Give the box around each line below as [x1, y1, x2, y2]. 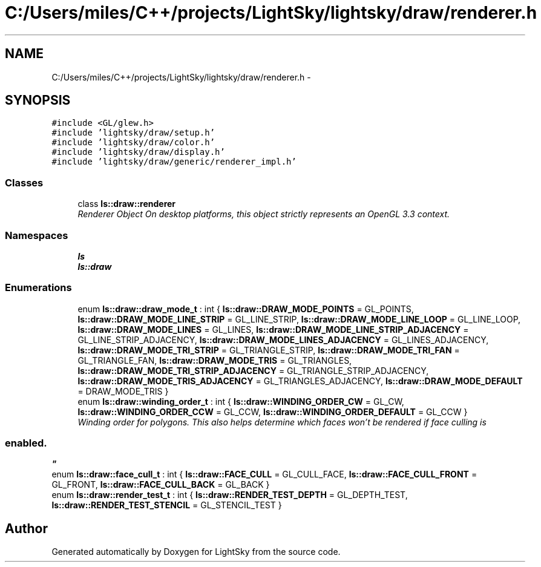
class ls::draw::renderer [77, 198, 176, 209]
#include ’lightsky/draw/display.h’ [51, 147, 225, 157]
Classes [5, 176, 44, 189]
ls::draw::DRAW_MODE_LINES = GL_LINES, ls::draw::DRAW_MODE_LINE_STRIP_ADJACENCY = [77, 324, 469, 335]
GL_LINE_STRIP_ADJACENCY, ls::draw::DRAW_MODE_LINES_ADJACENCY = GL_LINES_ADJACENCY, [77, 334, 489, 345]
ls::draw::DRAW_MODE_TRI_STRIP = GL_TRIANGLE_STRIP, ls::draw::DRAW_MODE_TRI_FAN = [77, 344, 460, 355]
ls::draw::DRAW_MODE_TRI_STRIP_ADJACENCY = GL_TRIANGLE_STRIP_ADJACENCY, [77, 365, 429, 376]
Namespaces [5, 229, 68, 241]
